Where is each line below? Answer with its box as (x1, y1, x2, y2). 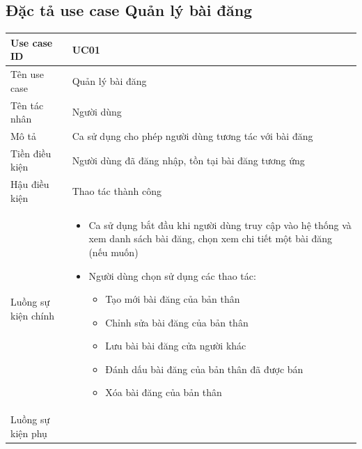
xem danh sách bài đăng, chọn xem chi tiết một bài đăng (88, 231, 333, 246)
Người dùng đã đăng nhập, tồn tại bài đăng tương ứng (72, 152, 305, 167)
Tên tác (10, 97, 44, 112)
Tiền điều (10, 145, 52, 160)
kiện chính (10, 308, 55, 322)
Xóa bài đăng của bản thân (105, 385, 222, 400)
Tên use (10, 67, 44, 81)
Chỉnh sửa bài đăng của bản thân (105, 315, 249, 329)
